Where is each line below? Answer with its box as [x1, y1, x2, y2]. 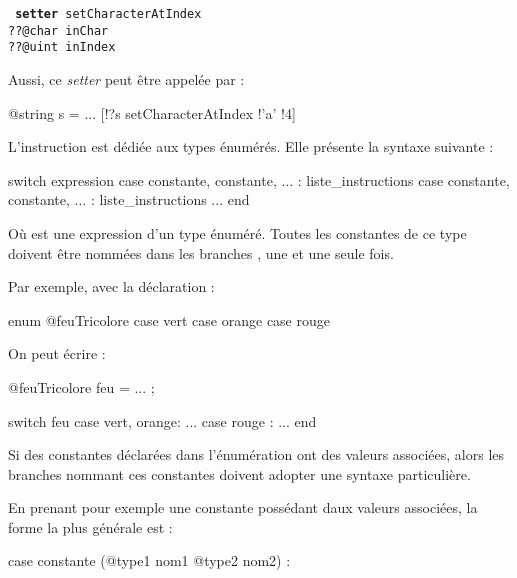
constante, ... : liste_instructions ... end [8, 189, 250, 210]
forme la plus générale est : [8, 516, 173, 537]
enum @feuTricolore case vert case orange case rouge [8, 309, 330, 330]
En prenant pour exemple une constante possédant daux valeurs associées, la [8, 497, 478, 518]
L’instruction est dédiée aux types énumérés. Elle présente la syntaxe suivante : [8, 136, 494, 157]
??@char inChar [8, 23, 109, 38]
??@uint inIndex [8, 40, 116, 55]
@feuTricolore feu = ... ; [8, 376, 155, 397]
